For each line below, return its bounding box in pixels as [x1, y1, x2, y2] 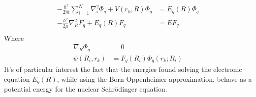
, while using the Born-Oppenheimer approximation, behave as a [57, 74, 252, 84]
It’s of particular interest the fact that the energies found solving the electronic [4, 64, 242, 74]
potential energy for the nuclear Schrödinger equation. [4, 84, 167, 94]
